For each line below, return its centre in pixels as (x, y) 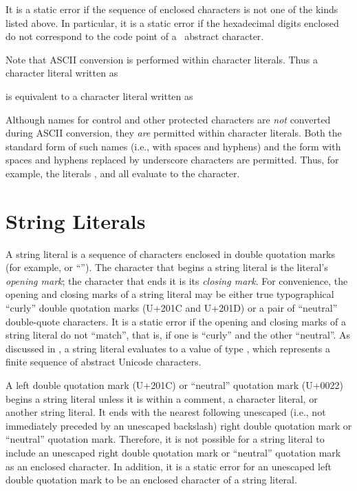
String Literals (76, 220)
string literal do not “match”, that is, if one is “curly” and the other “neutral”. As (178, 335)
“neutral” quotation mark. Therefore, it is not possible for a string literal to (165, 439)
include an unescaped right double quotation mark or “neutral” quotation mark (173, 452)
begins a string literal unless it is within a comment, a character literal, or (162, 398)
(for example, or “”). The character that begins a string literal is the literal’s (167, 267)
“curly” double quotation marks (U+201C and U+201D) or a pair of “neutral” (172, 308)
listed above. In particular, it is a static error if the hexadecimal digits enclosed (172, 22)
